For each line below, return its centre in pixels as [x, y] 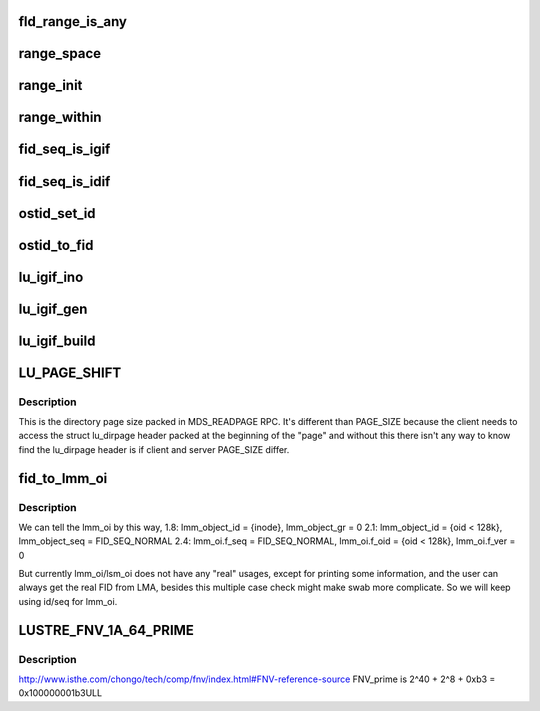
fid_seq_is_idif [64, 181]
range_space [60, 53]
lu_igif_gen [53, 308]
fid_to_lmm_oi [63, 478]
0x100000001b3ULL [60, 693]
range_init [50, 85]
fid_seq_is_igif [64, 149]
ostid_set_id [57, 213]
